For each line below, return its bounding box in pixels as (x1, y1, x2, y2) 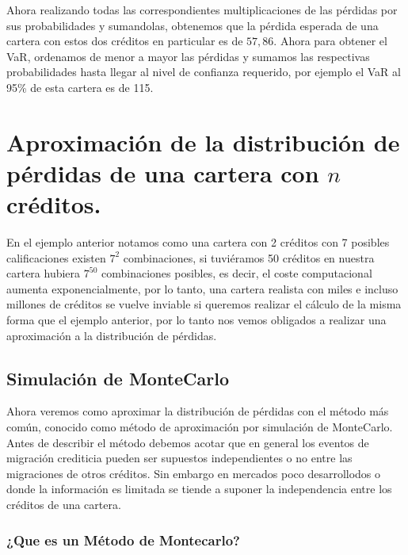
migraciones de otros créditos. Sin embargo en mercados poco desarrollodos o (6, 465, 381, 481)
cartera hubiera (6, 265, 81, 281)
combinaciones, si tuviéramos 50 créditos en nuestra (123, 249, 375, 266)
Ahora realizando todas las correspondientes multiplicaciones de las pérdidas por (6, 2, 398, 17)
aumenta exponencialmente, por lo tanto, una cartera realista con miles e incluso (6, 280, 398, 297)
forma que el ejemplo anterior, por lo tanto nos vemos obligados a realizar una (6, 312, 387, 328)
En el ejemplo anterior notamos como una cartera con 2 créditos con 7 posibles (6, 234, 390, 251)
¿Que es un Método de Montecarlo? (6, 530, 240, 549)
